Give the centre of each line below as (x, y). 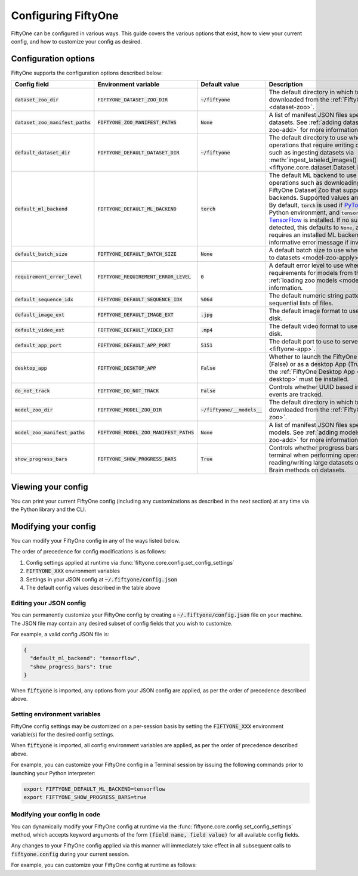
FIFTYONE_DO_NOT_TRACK (128, 391)
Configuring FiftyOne (65, 16)
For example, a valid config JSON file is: (60, 634)
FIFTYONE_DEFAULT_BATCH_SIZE (137, 254)
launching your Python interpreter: (53, 773)
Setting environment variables (56, 714)
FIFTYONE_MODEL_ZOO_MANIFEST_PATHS (146, 432)
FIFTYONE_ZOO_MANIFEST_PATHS (137, 122)
